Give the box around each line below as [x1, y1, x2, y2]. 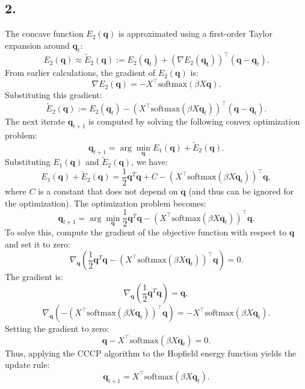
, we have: [131, 155, 168, 168]
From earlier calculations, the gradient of [5, 66, 156, 79]
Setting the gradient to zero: [5, 322, 109, 335]
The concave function [5, 27, 84, 40]
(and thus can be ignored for [188, 184, 294, 197]
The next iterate [5, 115, 65, 128]
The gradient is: [5, 270, 63, 283]
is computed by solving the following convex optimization [88, 115, 300, 128]
